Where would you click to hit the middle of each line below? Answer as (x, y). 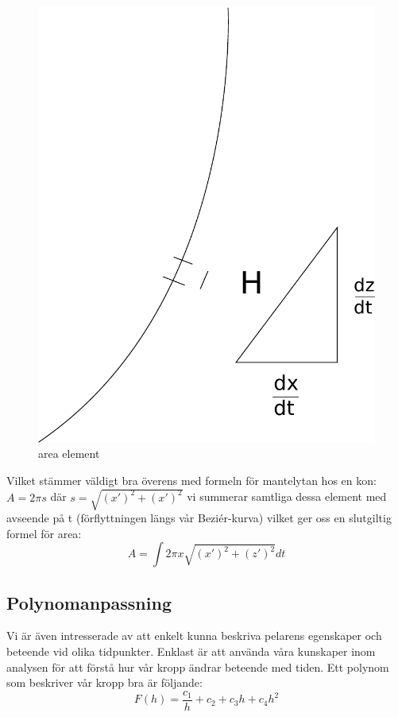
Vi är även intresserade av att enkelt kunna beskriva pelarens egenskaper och (194, 636)
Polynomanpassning (89, 602)
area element (69, 453)
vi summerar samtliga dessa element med (287, 496)
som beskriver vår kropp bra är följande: (104, 682)
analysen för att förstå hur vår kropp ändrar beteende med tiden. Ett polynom (198, 667)
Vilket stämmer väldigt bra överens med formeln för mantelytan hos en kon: (191, 480)
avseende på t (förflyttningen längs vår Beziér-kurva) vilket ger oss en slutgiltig (199, 517)
